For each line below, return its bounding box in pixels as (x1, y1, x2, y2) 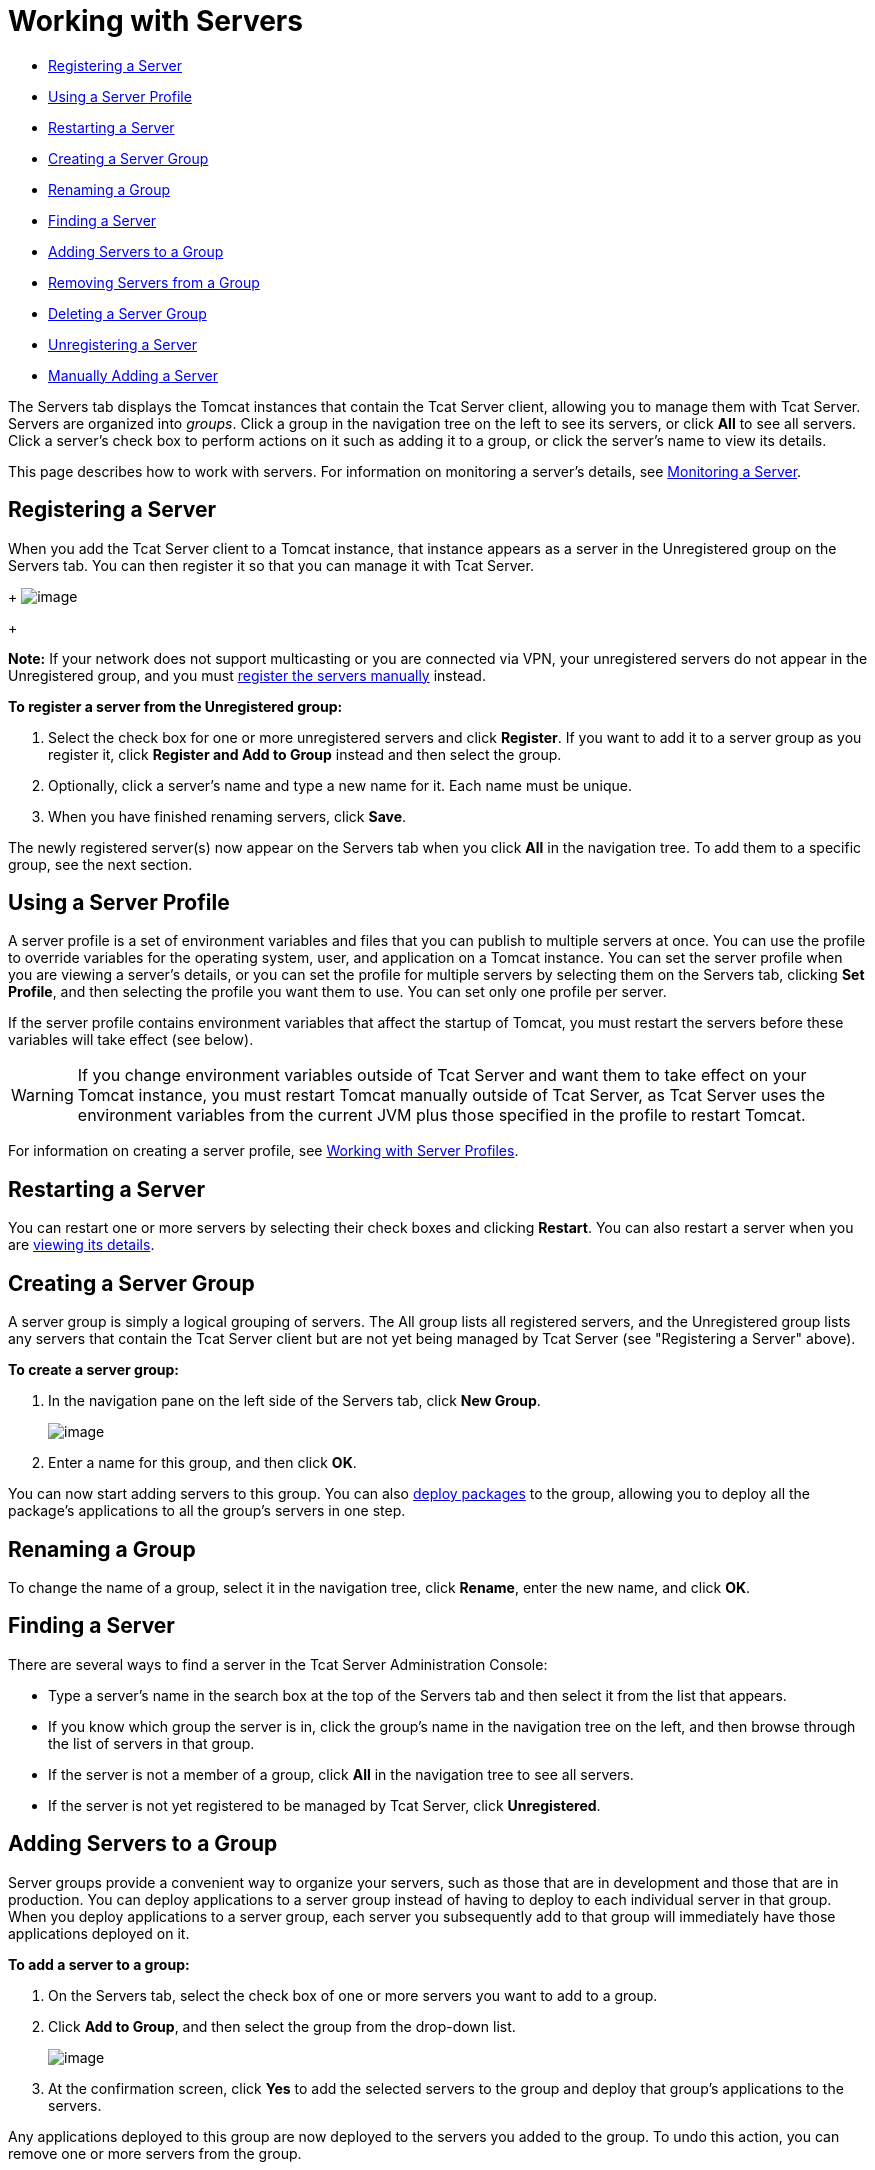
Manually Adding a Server (48, 366, 219, 384)
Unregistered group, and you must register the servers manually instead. (8, 666, 486, 684)
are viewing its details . (8, 1236, 155, 1254)
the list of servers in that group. (48, 1734, 255, 1752)
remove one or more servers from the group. (8, 2144, 302, 2162)
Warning (11, 1085, 74, 1106)
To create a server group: (8, 1361, 180, 1379)
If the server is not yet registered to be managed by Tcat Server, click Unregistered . (48, 1796, 601, 1814)
